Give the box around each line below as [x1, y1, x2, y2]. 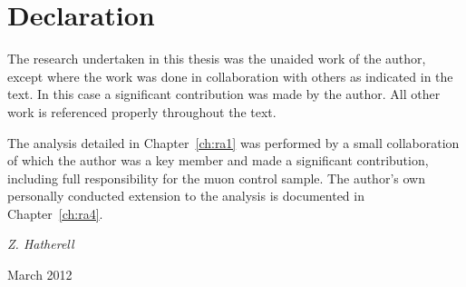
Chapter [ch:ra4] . [7, 203, 103, 223]
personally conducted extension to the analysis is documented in [7, 186, 364, 205]
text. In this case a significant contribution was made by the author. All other [7, 84, 441, 104]
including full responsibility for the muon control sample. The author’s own [7, 168, 425, 187]
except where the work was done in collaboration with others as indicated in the [7, 66, 453, 85]
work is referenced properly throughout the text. [7, 102, 277, 121]
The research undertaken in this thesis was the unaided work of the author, [7, 49, 426, 68]
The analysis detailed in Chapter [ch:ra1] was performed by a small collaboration [7, 133, 460, 152]
